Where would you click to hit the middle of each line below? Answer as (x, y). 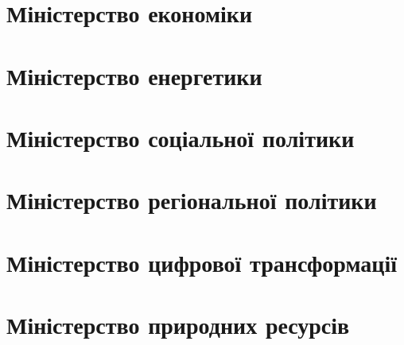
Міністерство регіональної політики (192, 200)
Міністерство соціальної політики (181, 137)
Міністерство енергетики (134, 75)
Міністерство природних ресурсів (178, 325)
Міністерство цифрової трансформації (202, 262)
